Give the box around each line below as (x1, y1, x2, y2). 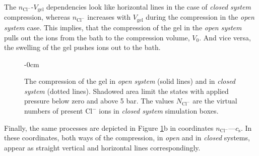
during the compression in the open (146, 12, 254, 22)
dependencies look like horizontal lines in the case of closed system (46, 2, 251, 12)
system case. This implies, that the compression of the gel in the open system (4, 22, 242, 32)
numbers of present (24, 106, 83, 116)
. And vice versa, (199, 32, 251, 42)
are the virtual (192, 95, 237, 106)
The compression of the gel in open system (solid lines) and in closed (24, 76, 236, 86)
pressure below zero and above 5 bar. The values (24, 95, 174, 106)
